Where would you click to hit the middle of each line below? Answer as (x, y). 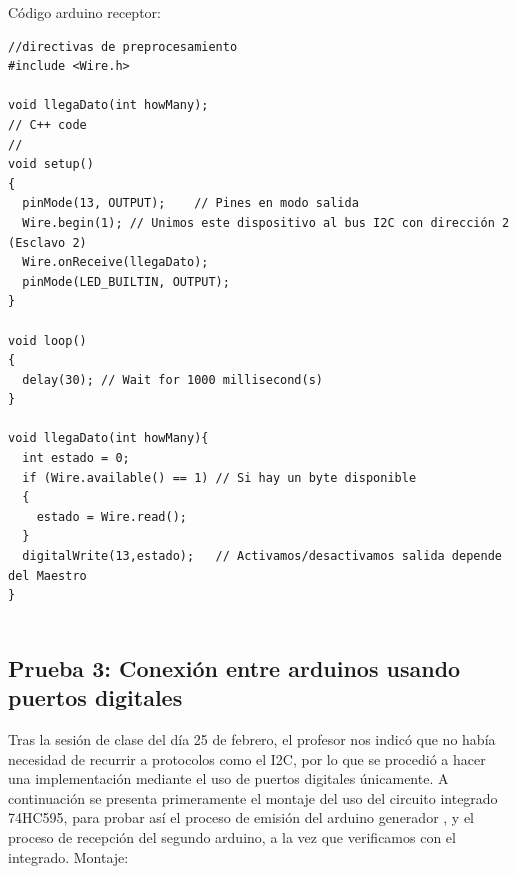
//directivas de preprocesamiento (123, 46)
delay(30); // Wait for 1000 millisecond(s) (172, 379)
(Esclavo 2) (47, 242)
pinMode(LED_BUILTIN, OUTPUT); (126, 281)
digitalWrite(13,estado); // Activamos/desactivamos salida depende (262, 556)
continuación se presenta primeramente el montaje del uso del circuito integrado (253, 797)
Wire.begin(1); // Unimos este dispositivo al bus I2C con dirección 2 (266, 222)
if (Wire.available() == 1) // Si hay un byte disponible (219, 477)
